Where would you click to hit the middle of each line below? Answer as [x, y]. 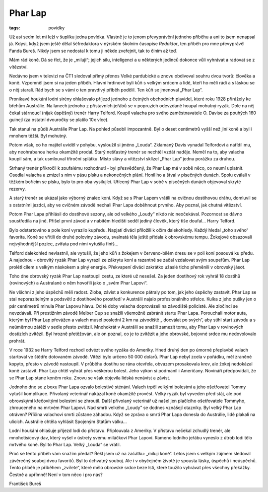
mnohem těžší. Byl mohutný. [38, 136]
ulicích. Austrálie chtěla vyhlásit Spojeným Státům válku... [68, 422]
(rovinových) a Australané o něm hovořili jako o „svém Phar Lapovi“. [78, 283]
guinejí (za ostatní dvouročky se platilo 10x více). [59, 120]
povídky [57, 28]
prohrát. [17, 341]
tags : [15, 28]
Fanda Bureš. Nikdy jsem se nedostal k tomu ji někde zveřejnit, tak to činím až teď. [94, 51]
